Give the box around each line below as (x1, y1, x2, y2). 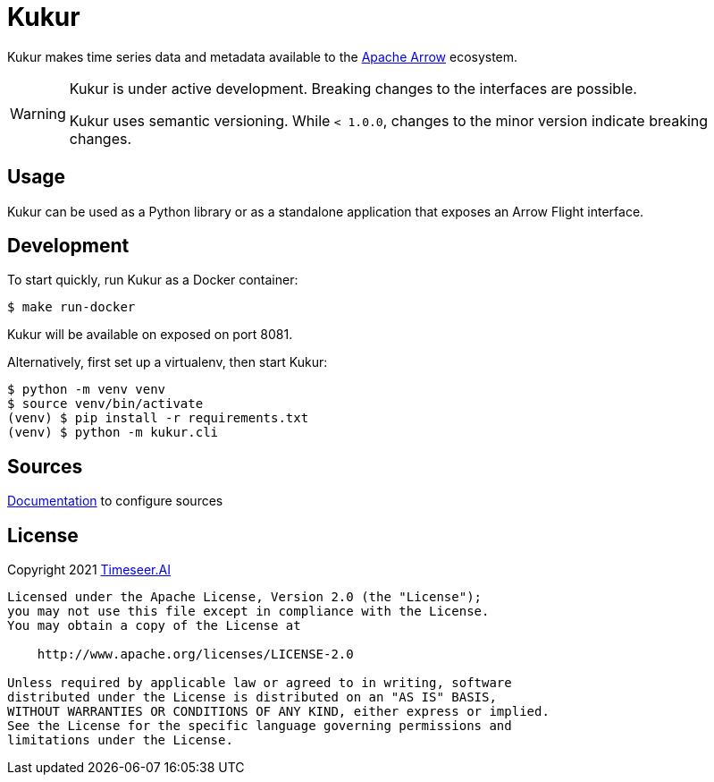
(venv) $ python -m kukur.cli (7, 425, 219, 440)
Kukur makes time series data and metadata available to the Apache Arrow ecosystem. (7, 48, 518, 64)
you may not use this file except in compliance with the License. (7, 604, 490, 619)
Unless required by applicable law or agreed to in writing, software (7, 676, 512, 691)
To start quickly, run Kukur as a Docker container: (7, 272, 298, 288)
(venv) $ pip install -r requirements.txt (7, 411, 309, 426)
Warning (10, 104, 66, 123)
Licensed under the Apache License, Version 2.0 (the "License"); (7, 590, 483, 605)
